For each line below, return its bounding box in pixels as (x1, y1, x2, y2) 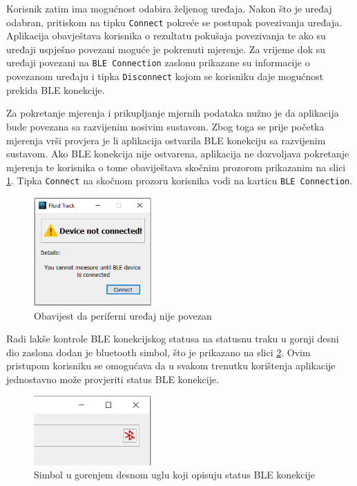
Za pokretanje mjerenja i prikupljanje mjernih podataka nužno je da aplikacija (6, 106, 339, 120)
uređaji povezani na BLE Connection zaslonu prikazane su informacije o (6, 55, 310, 70)
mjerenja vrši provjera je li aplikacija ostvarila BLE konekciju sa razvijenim (6, 133, 326, 147)
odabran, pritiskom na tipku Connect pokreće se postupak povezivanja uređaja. (6, 14, 342, 29)
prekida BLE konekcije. (6, 82, 105, 97)
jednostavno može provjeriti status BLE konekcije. (6, 371, 220, 386)
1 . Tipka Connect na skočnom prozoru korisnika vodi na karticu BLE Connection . (6, 173, 353, 188)
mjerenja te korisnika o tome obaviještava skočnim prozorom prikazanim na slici (6, 159, 346, 174)
